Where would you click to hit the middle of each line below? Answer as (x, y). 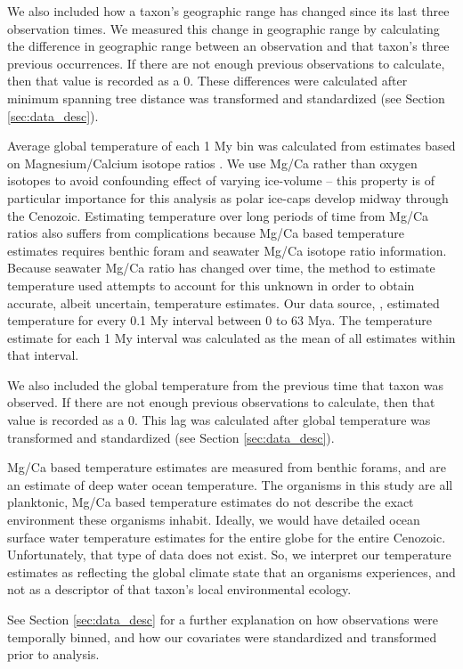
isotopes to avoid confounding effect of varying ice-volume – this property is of (221, 180)
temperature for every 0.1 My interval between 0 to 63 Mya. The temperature (220, 320)
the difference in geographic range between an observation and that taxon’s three (228, 46)
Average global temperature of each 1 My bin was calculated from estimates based (231, 146)
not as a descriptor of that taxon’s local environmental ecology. (179, 589)
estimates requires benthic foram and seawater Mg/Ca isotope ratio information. (227, 250)
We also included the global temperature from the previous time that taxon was (225, 384)
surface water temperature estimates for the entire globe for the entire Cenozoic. (227, 537)
